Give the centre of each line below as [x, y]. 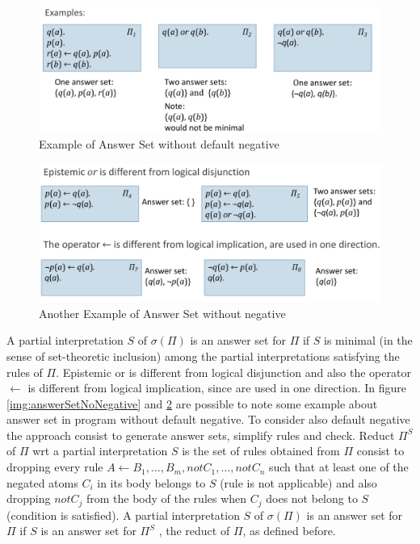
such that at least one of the [338, 467]
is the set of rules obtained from [261, 451]
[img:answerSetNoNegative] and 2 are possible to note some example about [192, 403]
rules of [25, 372]
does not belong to [312, 498]
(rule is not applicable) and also [298, 482]
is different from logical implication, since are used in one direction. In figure [217, 388]
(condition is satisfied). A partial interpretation [123, 515]
